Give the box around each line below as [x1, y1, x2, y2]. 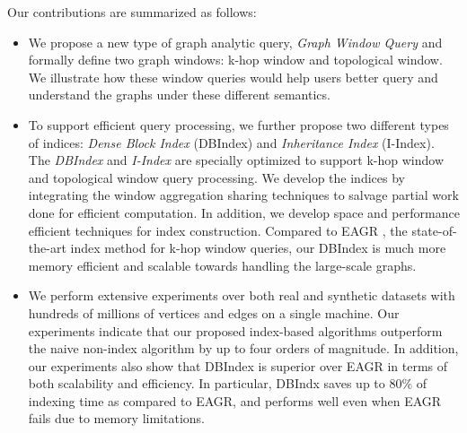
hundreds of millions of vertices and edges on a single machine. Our [28, 303, 400, 322]
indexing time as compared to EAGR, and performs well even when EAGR [28, 391, 442, 410]
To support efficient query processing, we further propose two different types [28, 115, 449, 134]
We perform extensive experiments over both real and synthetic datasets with [28, 286, 455, 305]
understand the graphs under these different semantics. [28, 85, 330, 104]
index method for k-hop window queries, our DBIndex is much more [70, 238, 446, 257]
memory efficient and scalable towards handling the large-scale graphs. [28, 255, 417, 274]
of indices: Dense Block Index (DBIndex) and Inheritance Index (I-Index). [28, 133, 435, 152]
